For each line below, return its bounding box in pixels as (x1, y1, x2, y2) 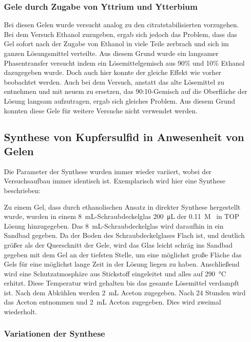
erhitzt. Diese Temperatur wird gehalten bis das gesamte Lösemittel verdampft (4, 278, 239, 288)
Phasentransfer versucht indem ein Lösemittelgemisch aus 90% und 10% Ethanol (4, 57, 245, 68)
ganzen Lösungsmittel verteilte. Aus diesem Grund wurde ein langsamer (4, 48, 219, 58)
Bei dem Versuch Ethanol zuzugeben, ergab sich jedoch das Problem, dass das (4, 29, 237, 39)
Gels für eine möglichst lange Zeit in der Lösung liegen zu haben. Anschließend (4, 259, 240, 269)
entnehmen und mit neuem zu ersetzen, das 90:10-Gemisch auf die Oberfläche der (4, 86, 248, 96)
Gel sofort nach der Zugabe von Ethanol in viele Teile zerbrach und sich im (4, 38, 229, 49)
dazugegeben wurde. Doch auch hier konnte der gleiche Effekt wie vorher (4, 67, 221, 77)
